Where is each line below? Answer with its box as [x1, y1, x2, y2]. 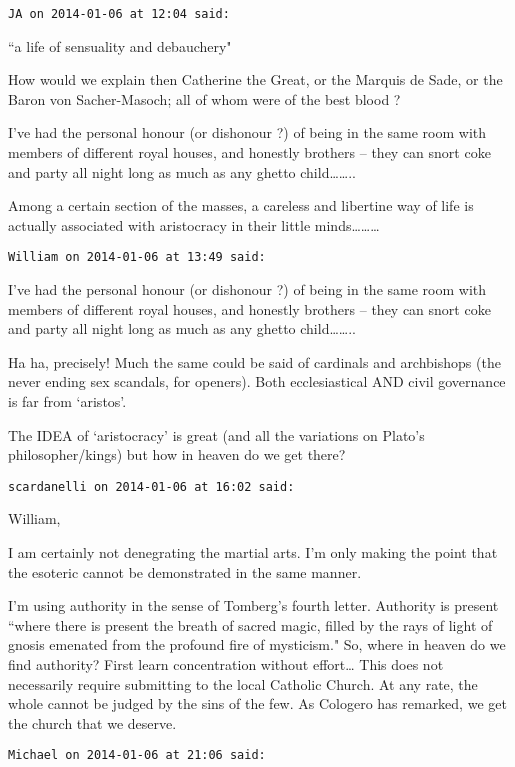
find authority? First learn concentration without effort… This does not [8, 654, 444, 675]
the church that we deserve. [8, 712, 177, 733]
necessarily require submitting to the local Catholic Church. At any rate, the [8, 673, 478, 694]
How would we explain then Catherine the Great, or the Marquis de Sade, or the [8, 69, 503, 90]
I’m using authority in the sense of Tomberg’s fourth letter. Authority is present [8, 595, 499, 616]
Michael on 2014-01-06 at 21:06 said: [8, 748, 266, 763]
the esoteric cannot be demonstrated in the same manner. [8, 561, 362, 582]
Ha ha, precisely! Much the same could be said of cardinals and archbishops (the [8, 351, 501, 372]
